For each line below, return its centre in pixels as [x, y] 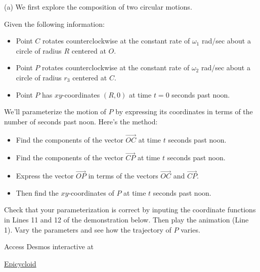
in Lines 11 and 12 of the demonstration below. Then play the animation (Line [126, 219]
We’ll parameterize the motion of [55, 111]
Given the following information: [54, 24]
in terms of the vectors [123, 176]
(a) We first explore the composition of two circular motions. [98, 7]
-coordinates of [91, 192]
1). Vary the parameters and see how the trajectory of [88, 229]
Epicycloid [20, 263]
